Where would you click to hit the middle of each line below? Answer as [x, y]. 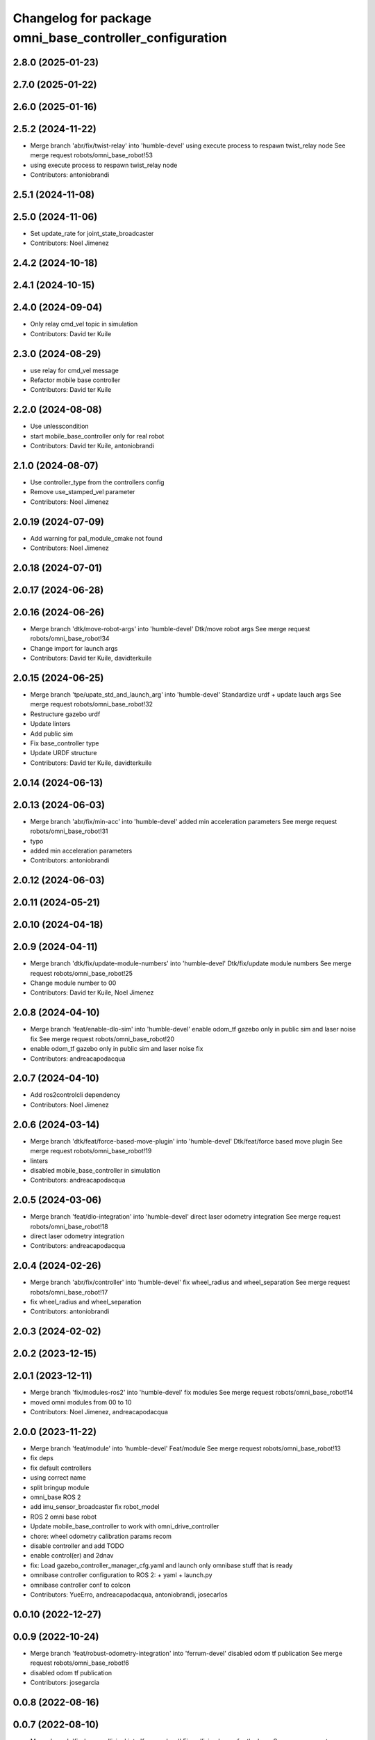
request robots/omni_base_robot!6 [80, 1663]
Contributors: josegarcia [65, 1683]
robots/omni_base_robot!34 [70, 639]
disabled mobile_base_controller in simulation [95, 1170]
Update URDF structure [64, 753]
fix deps [42, 1458]
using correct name [58, 1478]
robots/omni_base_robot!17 [69, 1292]
